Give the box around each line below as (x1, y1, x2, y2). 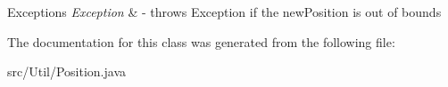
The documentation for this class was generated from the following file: (7, 32, 395, 51)
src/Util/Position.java (7, 62, 127, 81)
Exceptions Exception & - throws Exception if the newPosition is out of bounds (7, 3, 442, 20)
